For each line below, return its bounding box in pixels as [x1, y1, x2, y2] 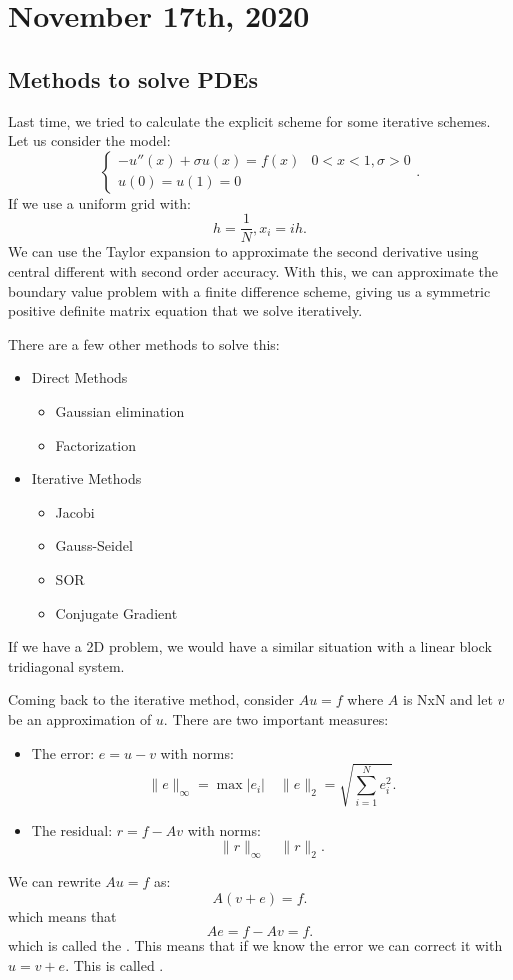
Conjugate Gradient [55, 602, 178, 623]
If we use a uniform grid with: [8, 192, 191, 213]
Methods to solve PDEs [8, 63, 258, 94]
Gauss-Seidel [55, 535, 133, 556]
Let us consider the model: [8, 130, 171, 151]
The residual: [31, 819, 113, 840]
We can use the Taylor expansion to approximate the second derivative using [8, 241, 479, 262]
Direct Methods [31, 367, 128, 388]
